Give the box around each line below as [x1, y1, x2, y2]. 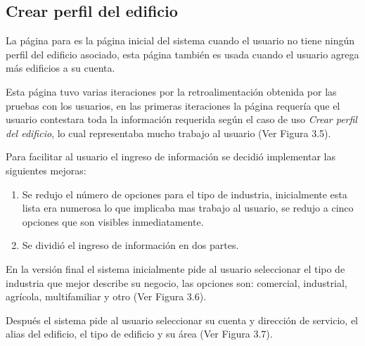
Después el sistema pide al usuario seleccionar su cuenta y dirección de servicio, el [6, 312, 359, 327]
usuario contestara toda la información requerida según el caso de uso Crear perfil [6, 112, 357, 127]
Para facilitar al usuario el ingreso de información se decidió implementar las [6, 149, 335, 164]
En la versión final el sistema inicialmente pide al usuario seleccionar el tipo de [6, 261, 345, 276]
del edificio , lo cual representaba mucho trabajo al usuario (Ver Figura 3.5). [6, 125, 331, 140]
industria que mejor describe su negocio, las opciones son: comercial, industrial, [6, 275, 347, 290]
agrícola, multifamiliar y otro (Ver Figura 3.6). [6, 289, 207, 304]
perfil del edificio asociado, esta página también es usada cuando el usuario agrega [6, 46, 359, 61]
